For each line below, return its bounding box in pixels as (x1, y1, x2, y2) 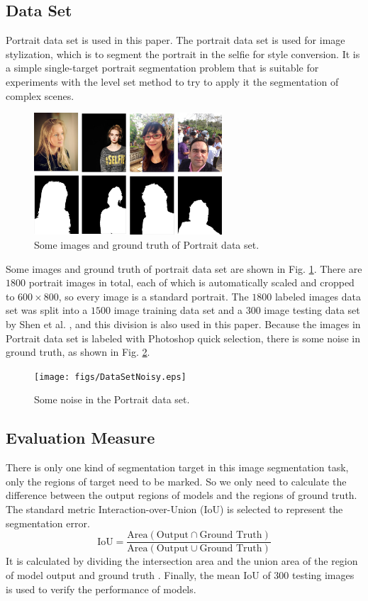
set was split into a (6, 303, 88, 318)
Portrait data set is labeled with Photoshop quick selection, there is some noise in (6, 330, 360, 345)
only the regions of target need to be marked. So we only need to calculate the (6, 473, 347, 488)
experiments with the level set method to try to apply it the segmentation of (6, 74, 339, 89)
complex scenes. (6, 88, 74, 103)
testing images (292, 567, 355, 582)
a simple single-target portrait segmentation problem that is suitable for (6, 60, 319, 75)
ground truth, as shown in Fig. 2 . (6, 344, 150, 359)
